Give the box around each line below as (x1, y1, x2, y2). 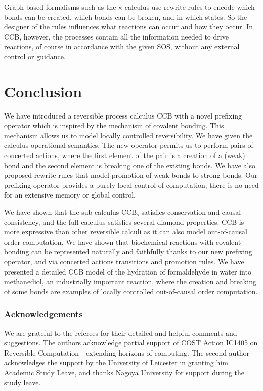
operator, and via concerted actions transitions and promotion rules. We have (4, 256, 244, 266)
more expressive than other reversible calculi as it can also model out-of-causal (4, 226, 247, 237)
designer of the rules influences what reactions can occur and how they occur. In (4, 21, 253, 32)
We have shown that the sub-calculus (4, 207, 119, 217)
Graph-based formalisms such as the (4, 2, 116, 12)
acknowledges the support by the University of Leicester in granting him (4, 357, 228, 368)
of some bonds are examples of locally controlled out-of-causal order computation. (4, 286, 258, 296)
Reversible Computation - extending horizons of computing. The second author (4, 347, 250, 358)
